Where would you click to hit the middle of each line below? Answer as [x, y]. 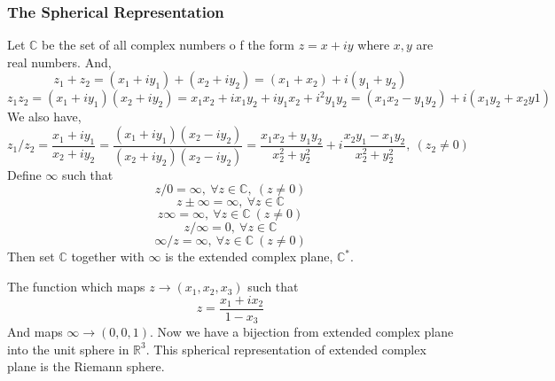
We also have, [44, 117]
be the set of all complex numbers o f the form [168, 45]
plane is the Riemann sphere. [86, 366]
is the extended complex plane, [249, 257]
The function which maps [76, 287]
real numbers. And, [59, 62]
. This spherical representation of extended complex [286, 349]
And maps [35, 332]
